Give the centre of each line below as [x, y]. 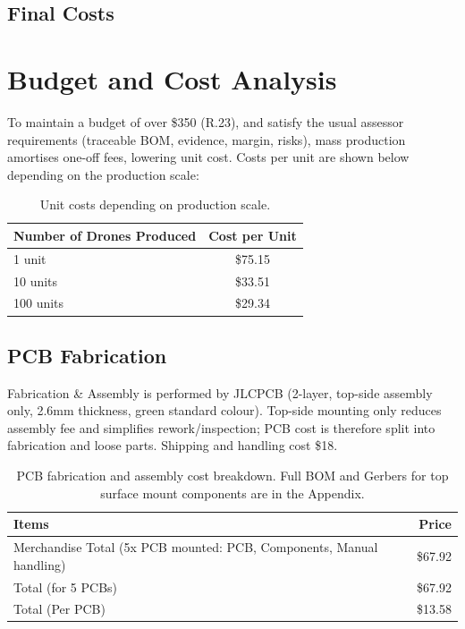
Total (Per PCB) [59, 609]
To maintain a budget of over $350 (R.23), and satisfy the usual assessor [206, 121]
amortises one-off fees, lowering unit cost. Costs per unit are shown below [208, 157]
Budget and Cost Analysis [172, 78]
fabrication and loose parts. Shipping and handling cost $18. [173, 445]
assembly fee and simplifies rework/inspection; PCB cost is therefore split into [221, 427]
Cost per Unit [253, 235]
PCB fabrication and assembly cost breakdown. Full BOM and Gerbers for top [232, 476]
